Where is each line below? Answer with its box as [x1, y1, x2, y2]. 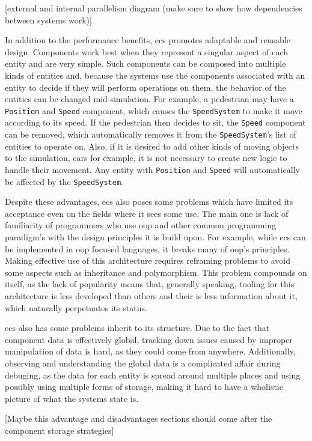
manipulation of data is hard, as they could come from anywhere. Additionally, [5, 345, 296, 357]
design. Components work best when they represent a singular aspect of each [5, 45, 289, 58]
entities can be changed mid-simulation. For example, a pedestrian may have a [5, 93, 294, 105]
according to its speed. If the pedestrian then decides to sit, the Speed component [5, 116, 306, 129]
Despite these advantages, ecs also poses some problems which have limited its [5, 195, 293, 208]
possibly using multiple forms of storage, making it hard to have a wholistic [5, 380, 283, 393]
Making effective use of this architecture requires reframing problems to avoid [5, 254, 291, 267]
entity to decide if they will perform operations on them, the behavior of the [5, 81, 286, 93]
